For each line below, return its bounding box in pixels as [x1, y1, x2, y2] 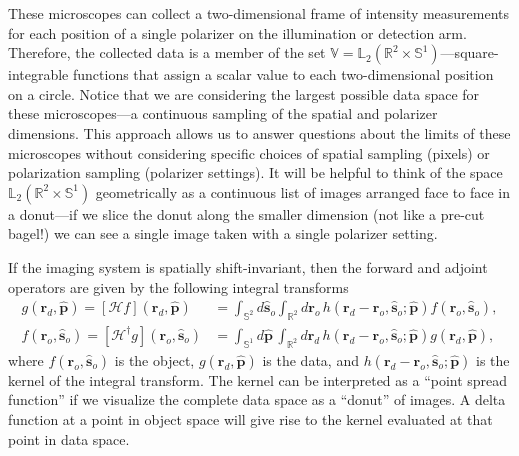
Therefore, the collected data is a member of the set [8, 42, 326, 63]
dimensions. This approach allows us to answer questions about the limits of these [8, 122, 511, 143]
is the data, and [262, 349, 359, 370]
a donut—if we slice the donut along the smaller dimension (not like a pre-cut [8, 203, 485, 224]
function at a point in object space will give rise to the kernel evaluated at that [8, 408, 493, 429]
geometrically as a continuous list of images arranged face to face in [95, 181, 510, 202]
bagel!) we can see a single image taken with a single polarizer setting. [8, 223, 438, 244]
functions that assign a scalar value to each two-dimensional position [72, 64, 494, 85]
